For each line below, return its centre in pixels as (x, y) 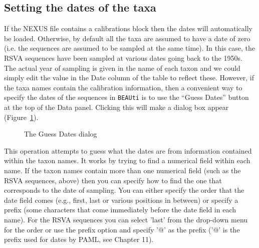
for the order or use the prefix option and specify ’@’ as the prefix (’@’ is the (122, 229)
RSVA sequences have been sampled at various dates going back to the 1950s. (123, 57)
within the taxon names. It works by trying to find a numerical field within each (127, 160)
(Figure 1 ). (21, 117)
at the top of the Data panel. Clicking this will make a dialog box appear (116, 107)
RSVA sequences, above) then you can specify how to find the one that (113, 180)
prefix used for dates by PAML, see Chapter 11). (79, 239)
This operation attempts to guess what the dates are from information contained (128, 150)
